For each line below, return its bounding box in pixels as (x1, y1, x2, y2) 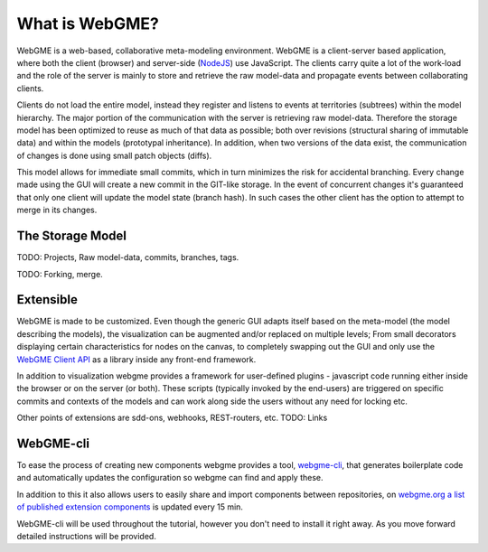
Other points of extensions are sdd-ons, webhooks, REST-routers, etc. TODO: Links (16, 412, 328, 424)
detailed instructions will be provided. (16, 531, 157, 542)
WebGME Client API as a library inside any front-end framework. (16, 353, 257, 365)
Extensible (16, 292, 79, 307)
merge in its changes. (16, 204, 98, 216)
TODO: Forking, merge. (16, 268, 103, 279)
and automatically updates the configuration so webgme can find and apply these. (16, 472, 324, 483)
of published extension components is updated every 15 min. (16, 501, 244, 512)
